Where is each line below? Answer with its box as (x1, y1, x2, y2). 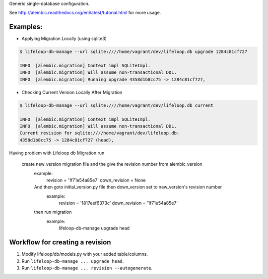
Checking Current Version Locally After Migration (21, 89, 123, 95)
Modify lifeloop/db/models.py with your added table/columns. (21, 251, 148, 257)
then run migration (34, 209, 72, 215)
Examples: (9, 23, 43, 31)
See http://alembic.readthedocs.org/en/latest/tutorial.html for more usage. (9, 10, 161, 16)
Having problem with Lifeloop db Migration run (9, 150, 105, 156)
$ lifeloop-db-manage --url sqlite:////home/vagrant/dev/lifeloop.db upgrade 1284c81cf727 (19, 49, 248, 54)
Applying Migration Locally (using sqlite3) (21, 36, 107, 42)
